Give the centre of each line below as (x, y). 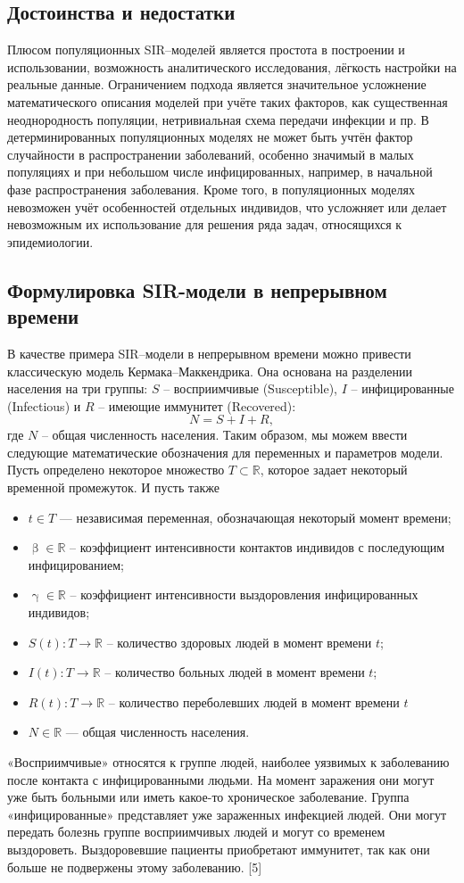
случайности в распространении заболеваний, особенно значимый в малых (211, 154)
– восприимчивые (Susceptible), (250, 388)
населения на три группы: (78, 388)
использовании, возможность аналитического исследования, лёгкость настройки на (232, 66)
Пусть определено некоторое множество (116, 470)
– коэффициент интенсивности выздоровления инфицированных (244, 594)
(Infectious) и (44, 405)
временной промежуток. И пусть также (113, 487)
